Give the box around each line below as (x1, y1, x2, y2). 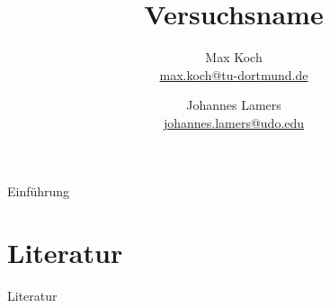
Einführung (7, 181, 70, 200)
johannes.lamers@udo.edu (163, 113, 305, 131)
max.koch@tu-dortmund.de (159, 65, 308, 84)
